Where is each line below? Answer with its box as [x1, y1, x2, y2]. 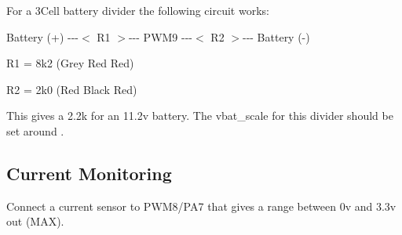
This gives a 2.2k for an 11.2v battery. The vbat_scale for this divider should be [6, 107, 393, 124]
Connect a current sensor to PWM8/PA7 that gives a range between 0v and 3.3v [6, 197, 397, 214]
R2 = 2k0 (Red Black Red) [6, 81, 137, 97]
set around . [6, 122, 64, 139]
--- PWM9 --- [128, 28, 193, 45]
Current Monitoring [6, 161, 172, 185]
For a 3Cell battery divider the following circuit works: [6, 2, 269, 18]
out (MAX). [6, 213, 64, 230]
